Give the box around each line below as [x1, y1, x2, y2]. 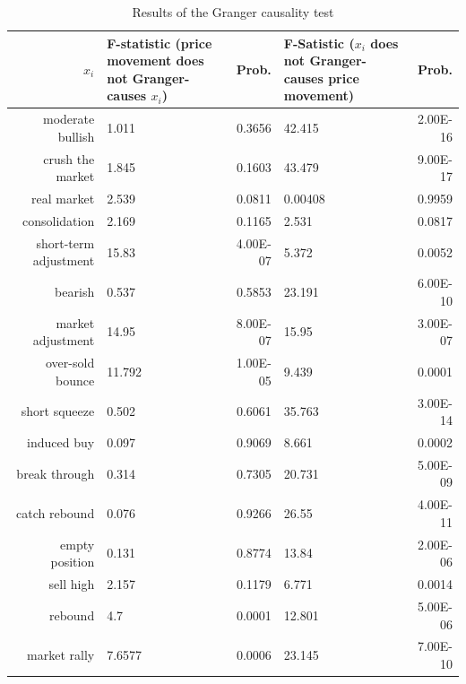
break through [16, 463, 95, 482]
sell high [48, 575, 95, 593]
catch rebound [16, 504, 95, 523]
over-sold [46, 353, 95, 372]
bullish [57, 126, 95, 145]
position [50, 552, 95, 571]
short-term [36, 233, 95, 252]
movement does [107, 51, 204, 70]
